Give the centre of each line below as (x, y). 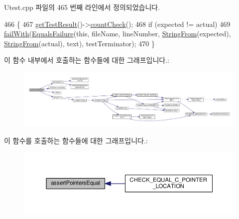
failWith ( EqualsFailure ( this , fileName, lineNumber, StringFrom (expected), (118, 34)
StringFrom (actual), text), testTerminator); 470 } (80, 43)
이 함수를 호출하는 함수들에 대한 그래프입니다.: (76, 140)
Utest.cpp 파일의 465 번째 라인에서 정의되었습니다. (82, 7)
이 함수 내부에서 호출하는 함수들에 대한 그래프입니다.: (87, 60)
